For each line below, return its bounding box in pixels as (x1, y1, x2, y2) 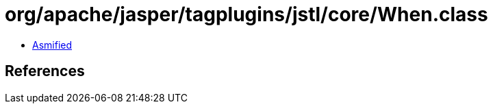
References (5, 62, 85, 80)
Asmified (32, 38, 73, 51)
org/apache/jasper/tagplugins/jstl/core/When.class (5, 3, 488, 26)
